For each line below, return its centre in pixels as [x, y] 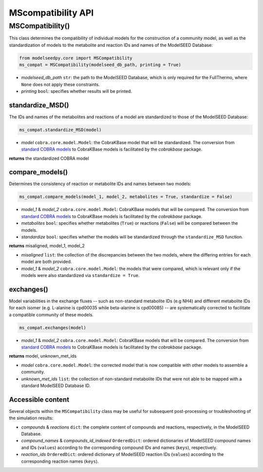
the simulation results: [31, 418]
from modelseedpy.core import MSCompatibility [76, 58]
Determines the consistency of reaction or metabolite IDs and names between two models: [100, 184]
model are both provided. [47, 262]
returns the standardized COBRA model [49, 158]
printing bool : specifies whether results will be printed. [77, 91]
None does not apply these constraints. [60, 84]
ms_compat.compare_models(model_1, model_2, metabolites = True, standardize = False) [126, 197]
